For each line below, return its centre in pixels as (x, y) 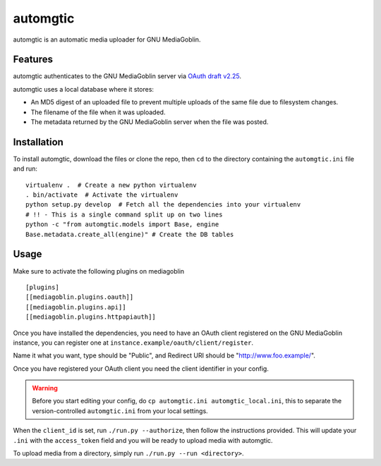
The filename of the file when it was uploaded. (98, 112)
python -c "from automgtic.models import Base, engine (122, 225)
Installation (38, 142)
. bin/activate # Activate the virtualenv (102, 195)
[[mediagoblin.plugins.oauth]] (80, 297)
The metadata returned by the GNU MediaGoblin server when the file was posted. (150, 122)
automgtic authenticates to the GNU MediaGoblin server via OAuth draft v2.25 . (127, 76)
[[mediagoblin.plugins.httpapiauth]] (91, 317)
